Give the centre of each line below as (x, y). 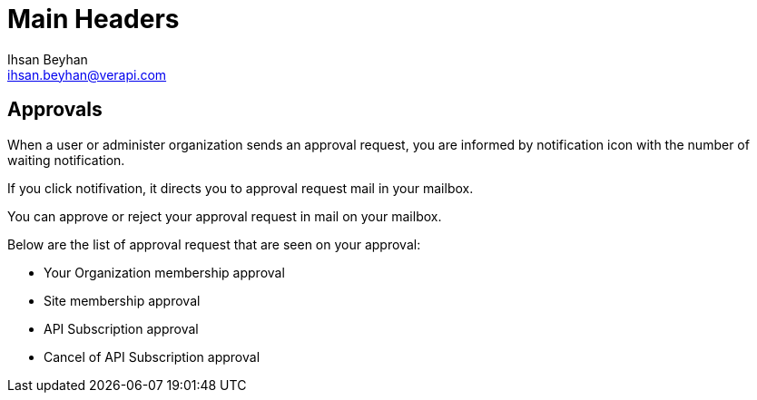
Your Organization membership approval (164, 272)
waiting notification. (66, 160)
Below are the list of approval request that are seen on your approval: (214, 244)
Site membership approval (122, 300)
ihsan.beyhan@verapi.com (87, 74)
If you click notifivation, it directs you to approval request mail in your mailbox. (241, 188)
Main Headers (93, 19)
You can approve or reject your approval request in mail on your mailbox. (225, 216)
